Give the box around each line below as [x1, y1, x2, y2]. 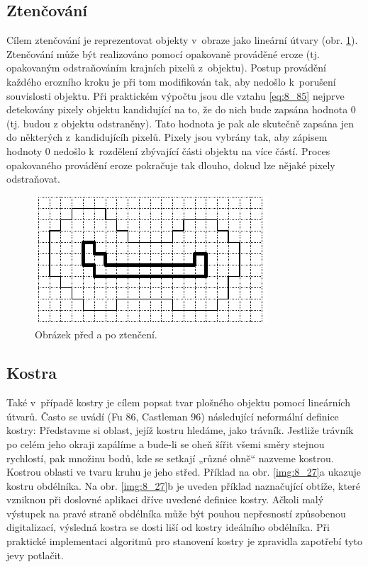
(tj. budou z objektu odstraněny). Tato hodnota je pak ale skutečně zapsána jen [6, 115, 354, 130]
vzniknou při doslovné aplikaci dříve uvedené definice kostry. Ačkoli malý [6, 492, 324, 507]
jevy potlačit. [6, 547, 64, 562]
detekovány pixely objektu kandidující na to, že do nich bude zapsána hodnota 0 [6, 102, 356, 117]
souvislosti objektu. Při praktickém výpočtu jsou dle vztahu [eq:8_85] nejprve [6, 88, 345, 103]
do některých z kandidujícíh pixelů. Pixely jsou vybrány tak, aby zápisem [6, 130, 328, 144]
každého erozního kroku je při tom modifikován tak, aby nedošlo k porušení [6, 74, 336, 88]
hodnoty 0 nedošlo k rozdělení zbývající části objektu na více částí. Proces [6, 143, 330, 158]
